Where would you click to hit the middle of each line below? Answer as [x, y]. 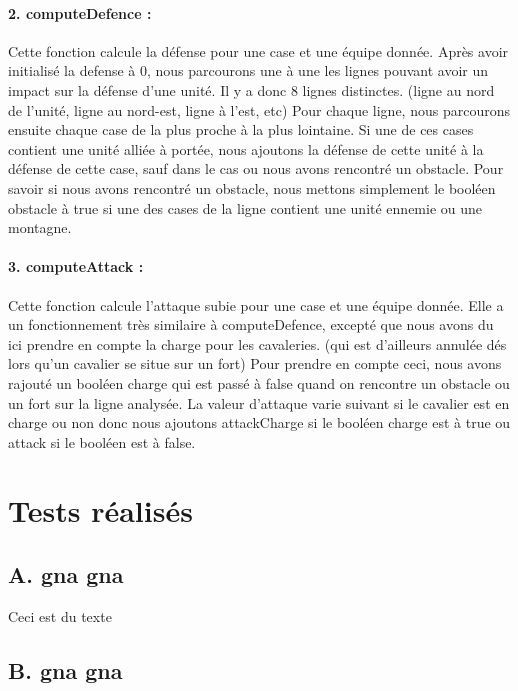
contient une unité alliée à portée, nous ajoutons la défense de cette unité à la [246, 148]
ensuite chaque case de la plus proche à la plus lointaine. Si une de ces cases [241, 129]
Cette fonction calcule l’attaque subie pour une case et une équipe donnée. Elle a [256, 304]
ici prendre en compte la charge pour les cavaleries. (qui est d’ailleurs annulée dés [257, 343]
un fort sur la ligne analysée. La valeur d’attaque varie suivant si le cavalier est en [259, 402]
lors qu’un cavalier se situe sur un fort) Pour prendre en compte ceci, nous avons [255, 363]
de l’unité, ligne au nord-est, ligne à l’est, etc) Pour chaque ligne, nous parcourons [259, 109]
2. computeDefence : [80, 12]
